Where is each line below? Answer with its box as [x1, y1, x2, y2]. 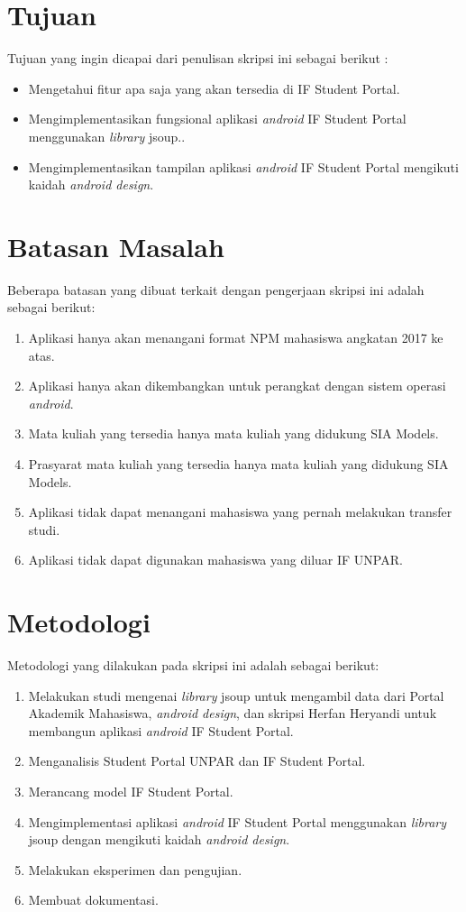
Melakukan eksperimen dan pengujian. [28, 860, 242, 879]
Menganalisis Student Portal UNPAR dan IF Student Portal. [28, 751, 366, 770]
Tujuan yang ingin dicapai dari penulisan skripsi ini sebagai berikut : [7, 49, 388, 68]
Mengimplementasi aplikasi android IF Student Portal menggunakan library [28, 812, 447, 831]
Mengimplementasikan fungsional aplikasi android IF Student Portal [28, 109, 407, 128]
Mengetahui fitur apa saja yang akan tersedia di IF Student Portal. [28, 78, 400, 97]
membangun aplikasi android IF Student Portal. [28, 721, 294, 740]
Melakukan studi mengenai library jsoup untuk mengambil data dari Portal [28, 686, 444, 705]
